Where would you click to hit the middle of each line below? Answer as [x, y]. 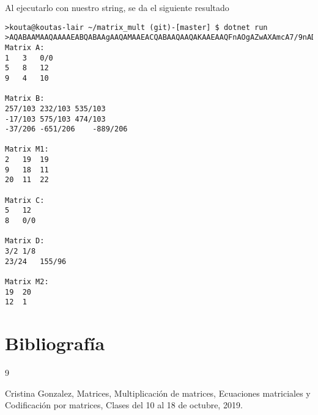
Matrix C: [25, 200]
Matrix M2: [27, 282]
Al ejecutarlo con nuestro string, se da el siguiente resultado [117, 7]
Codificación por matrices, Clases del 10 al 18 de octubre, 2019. [124, 405]
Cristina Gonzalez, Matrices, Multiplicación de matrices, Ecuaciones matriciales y [158, 393]
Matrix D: [25, 241]
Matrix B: [25, 99]
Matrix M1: [27, 149]
